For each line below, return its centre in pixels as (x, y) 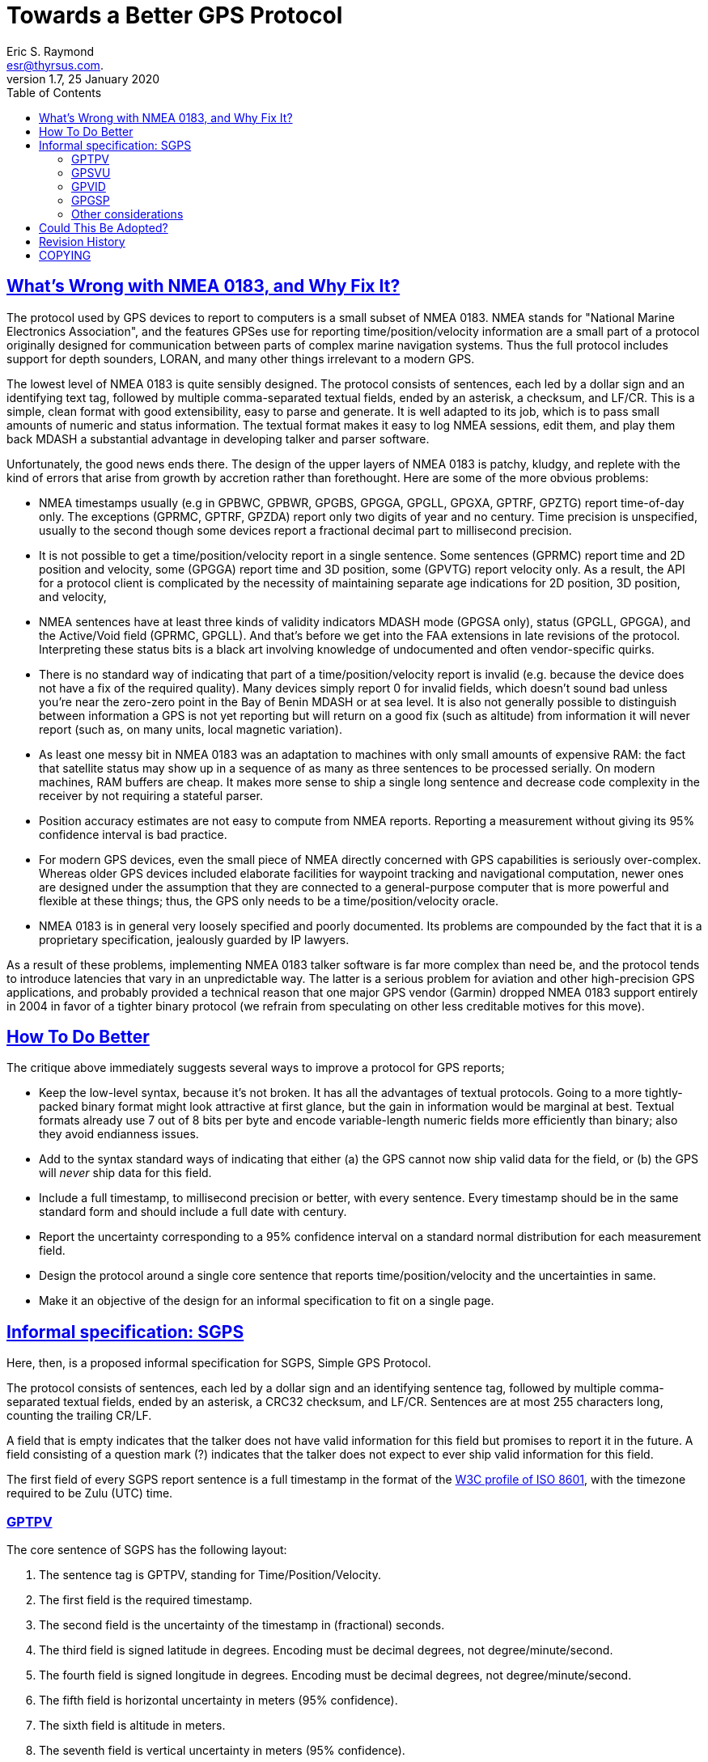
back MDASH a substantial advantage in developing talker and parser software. (218, 438)
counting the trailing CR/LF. (79, 1416)
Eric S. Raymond (51, 51)
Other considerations (127, 214)
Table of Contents (54, 92)
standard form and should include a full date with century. (193, 1212)
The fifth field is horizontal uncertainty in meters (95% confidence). (218, 1701)
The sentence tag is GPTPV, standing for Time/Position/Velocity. (210, 1575)
